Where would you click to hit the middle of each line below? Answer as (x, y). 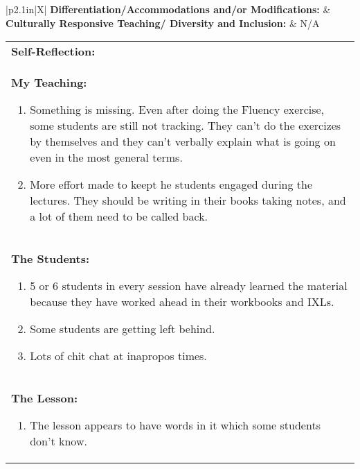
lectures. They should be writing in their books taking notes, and (188, 201)
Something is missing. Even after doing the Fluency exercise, (177, 110)
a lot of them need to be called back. (119, 216)
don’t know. (58, 441)
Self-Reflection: (53, 51)
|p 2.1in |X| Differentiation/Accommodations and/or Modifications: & (168, 9)
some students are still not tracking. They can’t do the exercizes (186, 126)
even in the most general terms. (106, 157)
